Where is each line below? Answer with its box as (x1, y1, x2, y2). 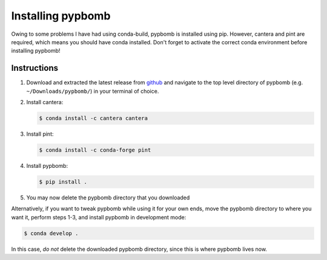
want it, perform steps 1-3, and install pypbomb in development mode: (11, 213, 187, 221)
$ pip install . (39, 178, 88, 185)
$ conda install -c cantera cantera (39, 115, 148, 121)
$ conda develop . (24, 230, 79, 236)
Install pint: (26, 130, 54, 138)
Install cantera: (26, 99, 64, 106)
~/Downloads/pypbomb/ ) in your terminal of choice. (26, 87, 159, 95)
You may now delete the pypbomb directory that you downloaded (26, 194, 190, 201)
